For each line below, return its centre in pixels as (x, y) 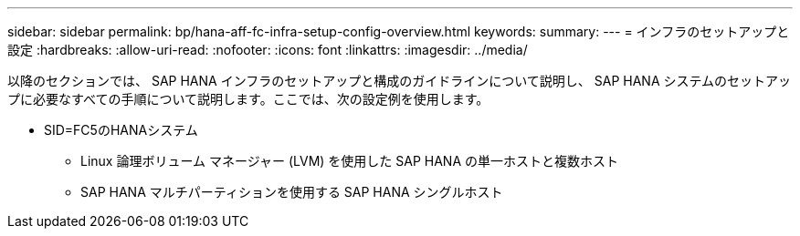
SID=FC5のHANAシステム (121, 130)
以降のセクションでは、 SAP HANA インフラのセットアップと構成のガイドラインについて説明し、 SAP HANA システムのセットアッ (400, 81)
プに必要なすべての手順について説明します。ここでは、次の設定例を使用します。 (248, 99)
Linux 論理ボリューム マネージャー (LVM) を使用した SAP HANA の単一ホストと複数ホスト (349, 161)
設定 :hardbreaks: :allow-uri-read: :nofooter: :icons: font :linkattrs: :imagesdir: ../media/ (268, 50)
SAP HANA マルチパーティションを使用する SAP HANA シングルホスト (292, 192)
